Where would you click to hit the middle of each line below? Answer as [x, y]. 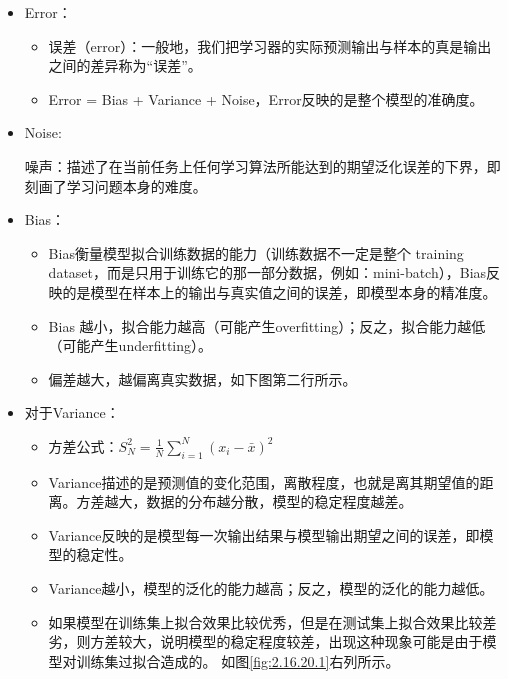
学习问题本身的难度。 [136, 185]
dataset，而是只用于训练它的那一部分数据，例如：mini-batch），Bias [267, 272]
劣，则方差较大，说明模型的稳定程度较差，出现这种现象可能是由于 [265, 641]
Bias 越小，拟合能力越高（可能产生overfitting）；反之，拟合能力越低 [267, 325]
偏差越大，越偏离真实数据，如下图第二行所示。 [202, 378]
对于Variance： [72, 412]
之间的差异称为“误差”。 [125, 65]
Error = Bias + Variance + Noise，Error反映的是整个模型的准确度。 [266, 98]
